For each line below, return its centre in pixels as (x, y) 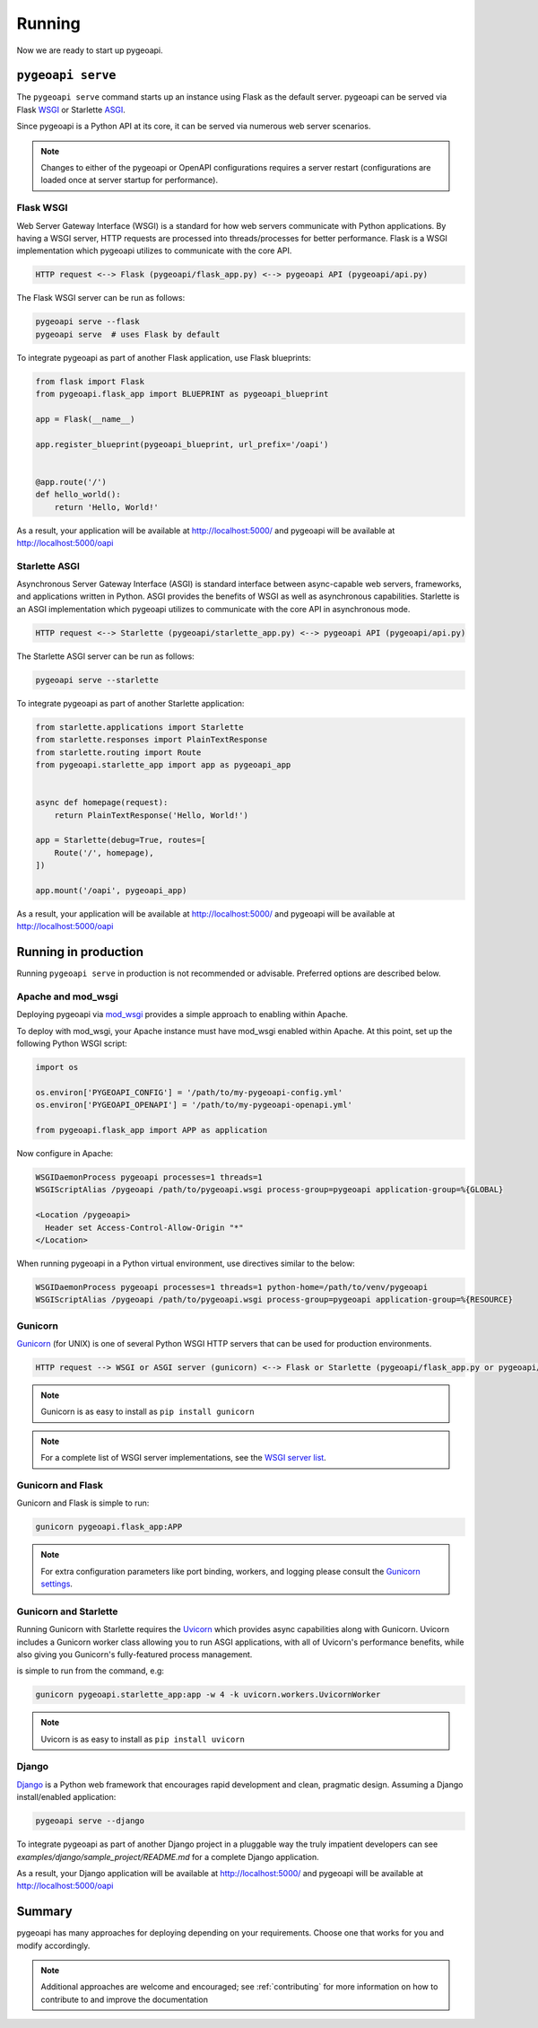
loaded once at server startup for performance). (130, 180)
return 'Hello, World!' (106, 507)
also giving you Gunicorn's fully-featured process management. (134, 1654)
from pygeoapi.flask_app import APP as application (152, 1130)
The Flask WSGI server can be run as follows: (101, 298)
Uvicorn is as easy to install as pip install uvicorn (143, 1739)
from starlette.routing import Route (118, 752)
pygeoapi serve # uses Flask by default (128, 334)
